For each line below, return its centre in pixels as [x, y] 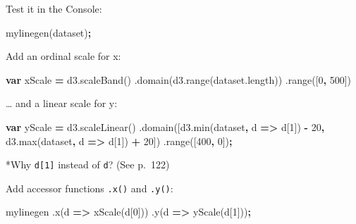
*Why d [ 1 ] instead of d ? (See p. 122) [88, 164]
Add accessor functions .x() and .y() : [90, 188]
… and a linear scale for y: [62, 103]
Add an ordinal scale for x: [63, 56]
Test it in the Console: [54, 8]
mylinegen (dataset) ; [49, 32]
